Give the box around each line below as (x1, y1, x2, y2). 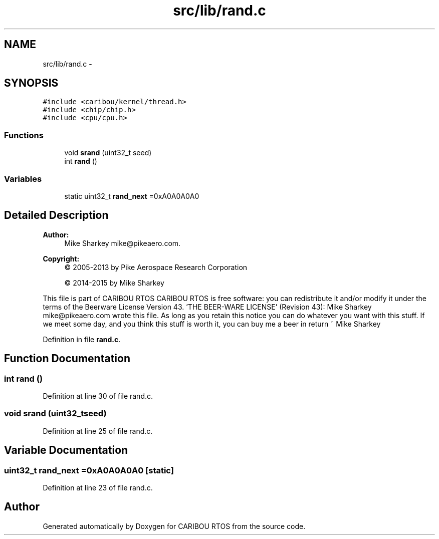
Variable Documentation (4, 444, 128, 457)
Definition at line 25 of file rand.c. (43, 426, 153, 435)
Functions (4, 130, 44, 140)
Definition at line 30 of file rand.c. (43, 392, 153, 400)
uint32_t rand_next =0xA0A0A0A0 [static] (4, 465, 174, 475)
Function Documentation (4, 352, 130, 365)
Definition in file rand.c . (43, 335, 121, 344)
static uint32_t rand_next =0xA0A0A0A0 (64, 191, 199, 200)
